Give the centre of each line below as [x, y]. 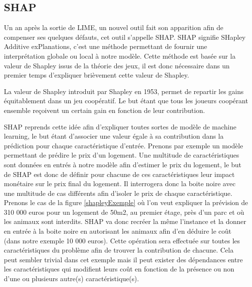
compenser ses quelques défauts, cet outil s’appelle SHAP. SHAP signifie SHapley [125, 37]
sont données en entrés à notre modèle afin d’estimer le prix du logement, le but [123, 164]
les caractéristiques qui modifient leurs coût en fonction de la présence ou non [119, 269]
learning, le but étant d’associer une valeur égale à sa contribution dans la [114, 136]
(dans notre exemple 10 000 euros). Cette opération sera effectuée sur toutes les [122, 240]
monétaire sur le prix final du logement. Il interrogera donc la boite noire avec [120, 183]
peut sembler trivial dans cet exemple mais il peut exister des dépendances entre [123, 259]
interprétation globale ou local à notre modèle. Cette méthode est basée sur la [120, 56]
